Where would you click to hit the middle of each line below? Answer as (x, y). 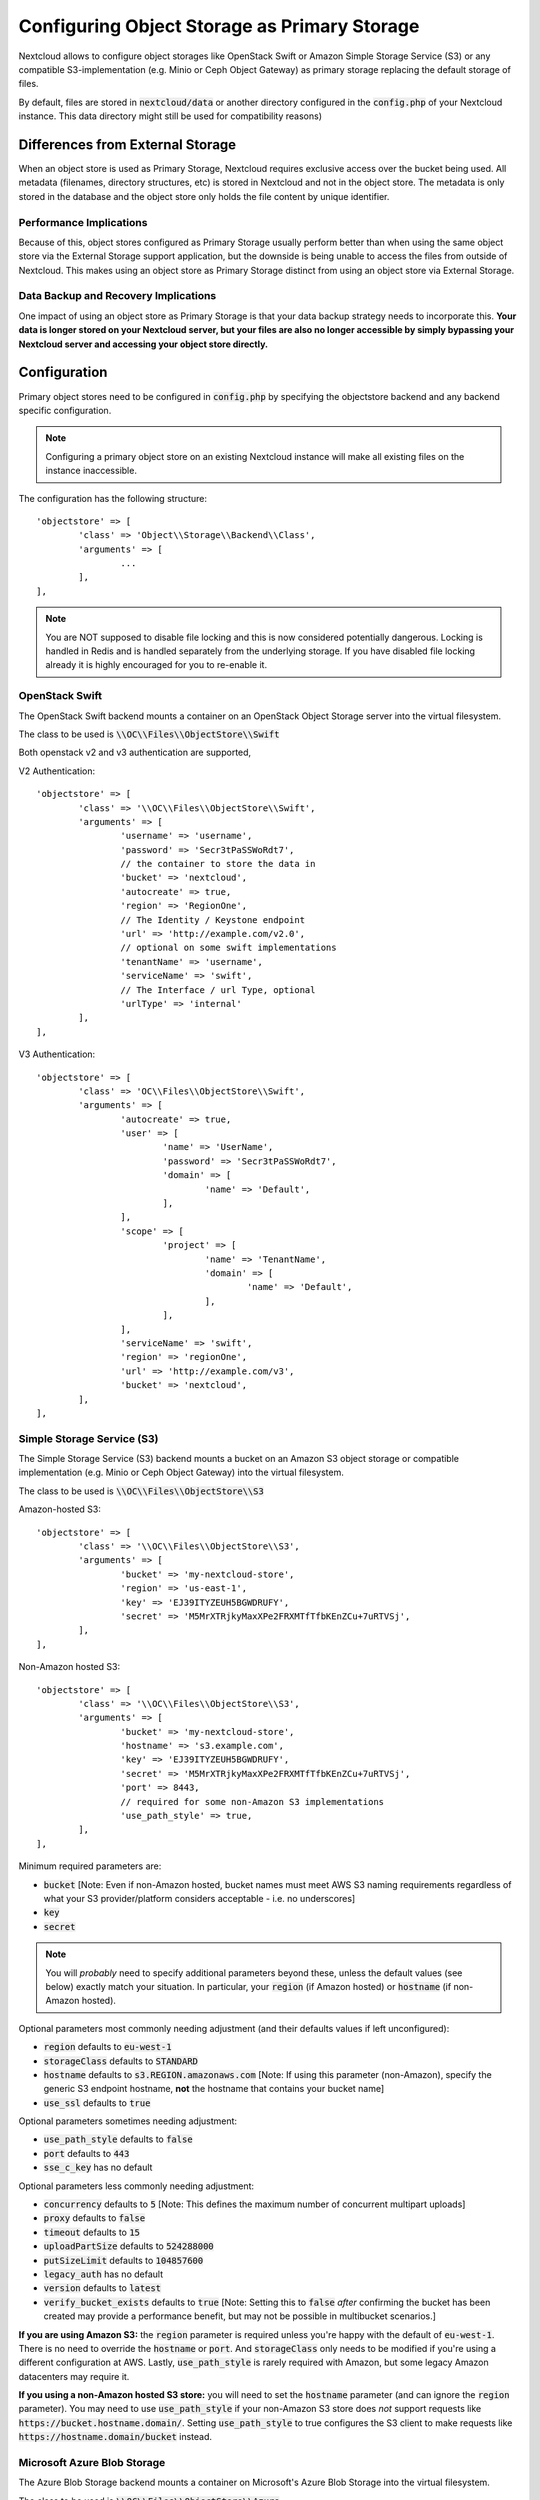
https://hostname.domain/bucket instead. (115, 2437)
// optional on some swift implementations (228, 948)
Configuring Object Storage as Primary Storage (219, 26)
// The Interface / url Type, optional (218, 989)
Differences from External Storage (127, 144)
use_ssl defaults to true (97, 2102)
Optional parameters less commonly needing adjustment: (136, 2186)
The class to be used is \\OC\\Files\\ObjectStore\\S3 (141, 1491)
